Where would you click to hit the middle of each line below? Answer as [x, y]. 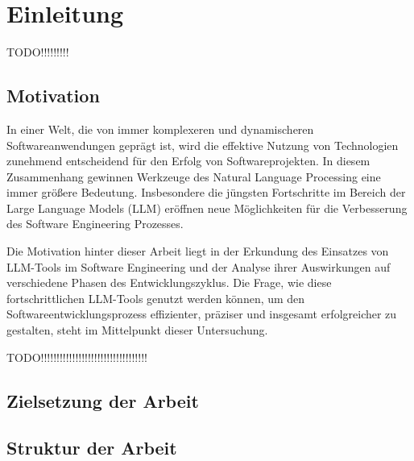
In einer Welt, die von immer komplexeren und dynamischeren [160, 129]
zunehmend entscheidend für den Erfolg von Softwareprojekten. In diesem [188, 161]
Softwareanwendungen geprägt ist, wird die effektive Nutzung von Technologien [203, 145]
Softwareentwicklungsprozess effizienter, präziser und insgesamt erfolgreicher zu [202, 314]
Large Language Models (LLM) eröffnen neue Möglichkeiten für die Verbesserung [207, 208]
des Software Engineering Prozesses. [95, 224]
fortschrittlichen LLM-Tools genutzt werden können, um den [156, 298]
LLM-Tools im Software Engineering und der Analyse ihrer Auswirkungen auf [199, 266]
